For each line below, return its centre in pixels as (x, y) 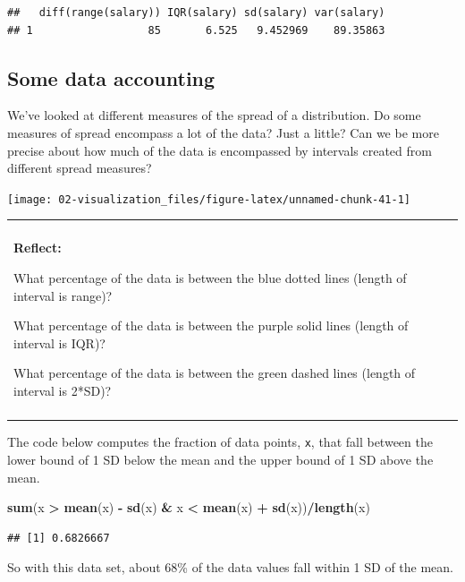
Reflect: (38, 248)
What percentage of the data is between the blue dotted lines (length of (210, 278)
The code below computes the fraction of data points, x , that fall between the (220, 442)
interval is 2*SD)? (63, 390)
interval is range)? (63, 295)
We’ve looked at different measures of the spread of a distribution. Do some (214, 115)
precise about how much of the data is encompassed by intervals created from (220, 150)
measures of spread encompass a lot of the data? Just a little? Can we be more (223, 132)
